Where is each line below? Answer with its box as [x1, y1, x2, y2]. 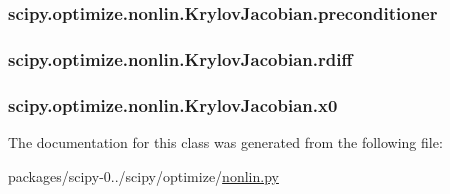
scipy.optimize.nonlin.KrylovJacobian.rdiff [8, 46, 353, 71]
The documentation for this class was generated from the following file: [8, 131, 443, 152]
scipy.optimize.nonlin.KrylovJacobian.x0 [8, 92, 338, 117]
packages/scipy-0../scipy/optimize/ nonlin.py [8, 165, 279, 186]
